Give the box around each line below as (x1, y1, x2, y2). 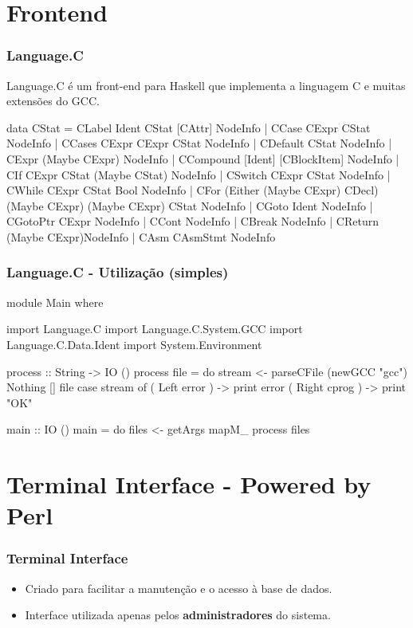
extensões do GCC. (6, 92, 100, 109)
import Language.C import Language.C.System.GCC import (6, 320, 303, 337)
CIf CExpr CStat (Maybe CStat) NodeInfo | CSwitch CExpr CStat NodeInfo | (6, 166, 391, 183)
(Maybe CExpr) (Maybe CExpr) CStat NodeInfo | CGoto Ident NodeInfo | (6, 197, 373, 214)
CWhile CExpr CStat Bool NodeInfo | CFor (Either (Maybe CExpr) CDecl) (6, 182, 379, 198)
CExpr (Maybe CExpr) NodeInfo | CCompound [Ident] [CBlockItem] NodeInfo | (6, 150, 399, 167)
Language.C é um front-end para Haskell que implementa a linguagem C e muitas (6, 77, 406, 93)
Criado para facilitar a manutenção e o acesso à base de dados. (25, 579, 332, 596)
